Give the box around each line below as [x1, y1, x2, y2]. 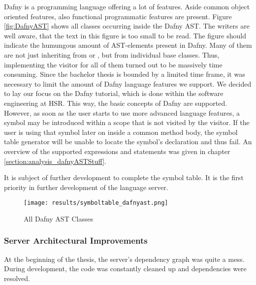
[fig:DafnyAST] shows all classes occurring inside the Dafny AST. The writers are [4, 21, 250, 31]
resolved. [4, 273, 31, 283]
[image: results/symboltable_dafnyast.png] [24, 199, 168, 207]
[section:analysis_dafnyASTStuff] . [4, 156, 106, 166]
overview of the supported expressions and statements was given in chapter [4, 146, 230, 156]
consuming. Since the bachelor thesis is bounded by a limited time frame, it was [4, 69, 245, 79]
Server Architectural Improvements [4, 234, 148, 247]
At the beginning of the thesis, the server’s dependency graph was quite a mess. [4, 253, 245, 264]
